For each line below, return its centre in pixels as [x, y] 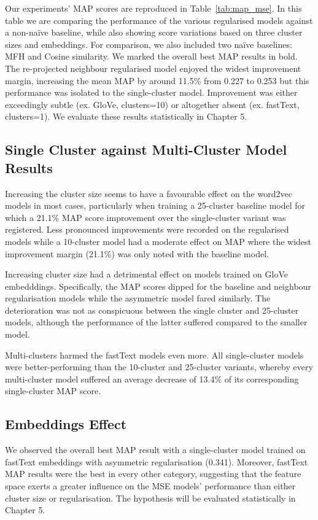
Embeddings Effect [66, 424]
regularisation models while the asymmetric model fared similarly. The [138, 298]
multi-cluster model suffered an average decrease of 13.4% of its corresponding [152, 378]
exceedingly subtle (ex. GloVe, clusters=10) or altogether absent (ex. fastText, [152, 104]
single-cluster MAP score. [53, 391]
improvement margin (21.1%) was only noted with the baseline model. [137, 253]
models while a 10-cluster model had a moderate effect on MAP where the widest [158, 241]
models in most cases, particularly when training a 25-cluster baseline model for [155, 205]
